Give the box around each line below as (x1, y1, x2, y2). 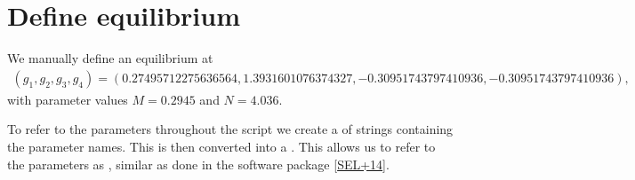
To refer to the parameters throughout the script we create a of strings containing (7, 120, 454, 138)
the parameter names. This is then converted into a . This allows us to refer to (7, 137, 436, 155)
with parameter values (7, 90, 128, 108)
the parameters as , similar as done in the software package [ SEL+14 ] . (7, 154, 390, 173)
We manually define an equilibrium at (7, 49, 213, 67)
